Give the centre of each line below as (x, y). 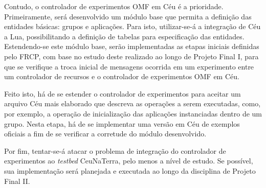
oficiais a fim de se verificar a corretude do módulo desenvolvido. (105, 134)
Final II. (17, 181)
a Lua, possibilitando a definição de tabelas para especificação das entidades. (124, 36)
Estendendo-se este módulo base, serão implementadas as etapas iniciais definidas (132, 46)
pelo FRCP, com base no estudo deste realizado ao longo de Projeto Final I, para (131, 56)
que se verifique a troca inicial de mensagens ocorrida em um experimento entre (129, 66)
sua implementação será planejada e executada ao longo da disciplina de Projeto (130, 170)
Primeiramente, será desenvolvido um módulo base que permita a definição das (128, 16)
